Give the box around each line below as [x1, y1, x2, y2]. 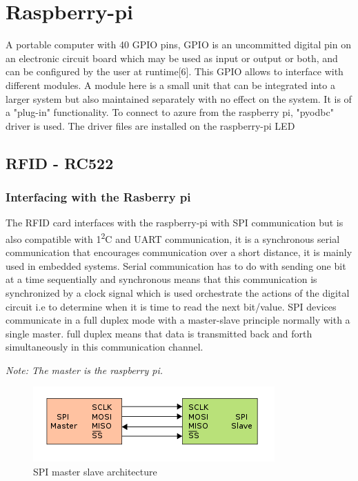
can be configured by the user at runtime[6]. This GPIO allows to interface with [6, 64, 344, 79]
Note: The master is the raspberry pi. [6, 362, 163, 377]
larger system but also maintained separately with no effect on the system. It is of [6, 91, 352, 106]
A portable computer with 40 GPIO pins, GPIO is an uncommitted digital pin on [6, 37, 351, 52]
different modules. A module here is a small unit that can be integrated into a [6, 77, 335, 92]
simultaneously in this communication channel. [6, 340, 203, 354]
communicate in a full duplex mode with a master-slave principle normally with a [6, 313, 350, 327]
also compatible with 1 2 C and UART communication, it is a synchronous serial [6, 229, 340, 246]
